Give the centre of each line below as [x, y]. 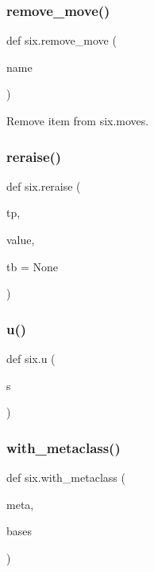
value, [21, 239]
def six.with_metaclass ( [66, 477]
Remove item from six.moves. [78, 120]
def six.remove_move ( [62, 40]
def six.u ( [31, 358]
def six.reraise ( [44, 185]
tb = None [32, 266]
